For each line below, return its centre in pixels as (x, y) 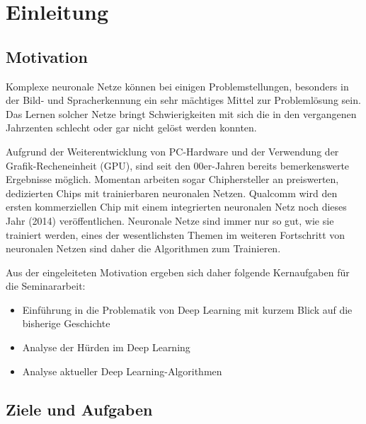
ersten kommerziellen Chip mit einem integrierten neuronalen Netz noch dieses (176, 207)
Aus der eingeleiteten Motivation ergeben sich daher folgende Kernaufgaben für (178, 272)
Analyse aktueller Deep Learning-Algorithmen (122, 371)
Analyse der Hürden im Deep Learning (106, 347)
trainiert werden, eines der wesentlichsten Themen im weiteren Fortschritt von (176, 234)
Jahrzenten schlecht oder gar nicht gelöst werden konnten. (131, 128)
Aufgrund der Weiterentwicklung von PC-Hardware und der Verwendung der (172, 151)
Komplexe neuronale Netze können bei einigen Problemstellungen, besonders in (177, 86)
